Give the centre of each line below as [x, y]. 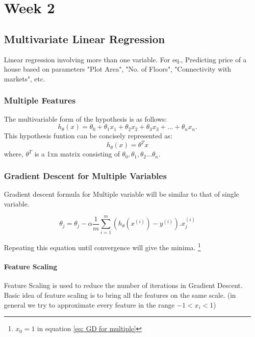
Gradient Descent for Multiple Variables [85, 175]
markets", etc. [25, 78]
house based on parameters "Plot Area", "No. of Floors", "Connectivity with [118, 69]
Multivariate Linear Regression [85, 39]
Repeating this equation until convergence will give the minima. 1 [102, 247]
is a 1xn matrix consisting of [77, 154]
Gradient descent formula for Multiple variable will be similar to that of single [122, 194]
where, [14, 154]
